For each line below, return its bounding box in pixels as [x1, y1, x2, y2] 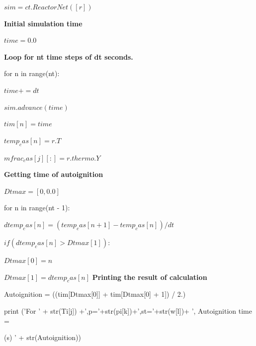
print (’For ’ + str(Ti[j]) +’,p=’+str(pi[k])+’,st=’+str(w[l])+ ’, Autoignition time [4, 305, 252, 316]
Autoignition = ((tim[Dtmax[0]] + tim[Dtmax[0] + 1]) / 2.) [4, 289, 186, 299]
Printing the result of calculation [92, 271, 207, 282]
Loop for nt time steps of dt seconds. [4, 51, 133, 62]
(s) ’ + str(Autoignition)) [4, 332, 81, 343]
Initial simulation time [4, 18, 83, 28]
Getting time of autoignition [4, 169, 103, 179]
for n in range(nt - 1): [4, 202, 70, 213]
